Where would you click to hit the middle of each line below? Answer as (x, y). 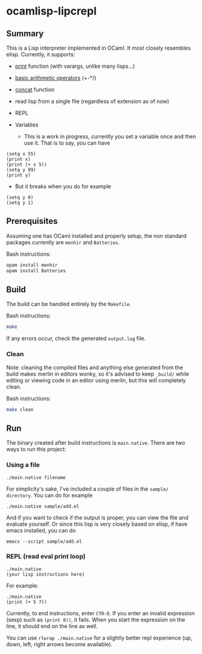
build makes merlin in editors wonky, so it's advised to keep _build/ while (98, 374)
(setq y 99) (21, 170)
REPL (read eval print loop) (46, 557)
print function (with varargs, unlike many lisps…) (75, 66)
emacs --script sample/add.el (44, 541)
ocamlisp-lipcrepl (52, 11)
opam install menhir (32, 265)
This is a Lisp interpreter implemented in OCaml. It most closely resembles (99, 48)
